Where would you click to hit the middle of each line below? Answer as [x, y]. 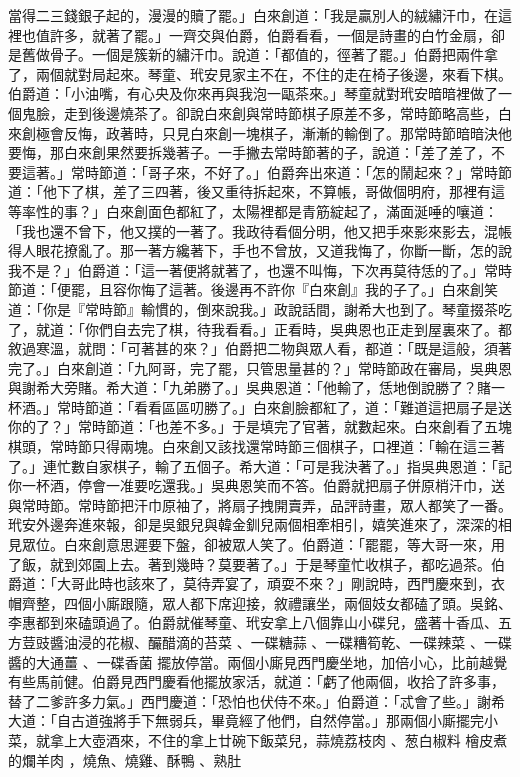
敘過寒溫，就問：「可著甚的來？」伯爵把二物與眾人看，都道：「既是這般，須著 [260, 348]
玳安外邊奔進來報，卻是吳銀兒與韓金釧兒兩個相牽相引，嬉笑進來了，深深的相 [260, 524]
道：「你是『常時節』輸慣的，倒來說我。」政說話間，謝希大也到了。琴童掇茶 [253, 308]
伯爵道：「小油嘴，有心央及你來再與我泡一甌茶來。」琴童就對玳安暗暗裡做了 [253, 93]
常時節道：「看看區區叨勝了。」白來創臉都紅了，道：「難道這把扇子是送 [284, 406]
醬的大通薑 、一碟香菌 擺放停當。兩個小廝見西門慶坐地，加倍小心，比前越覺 [258, 661]
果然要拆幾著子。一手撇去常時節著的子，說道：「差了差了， [298, 152]
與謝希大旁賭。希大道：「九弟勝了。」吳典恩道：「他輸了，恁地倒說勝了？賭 [249, 387]
